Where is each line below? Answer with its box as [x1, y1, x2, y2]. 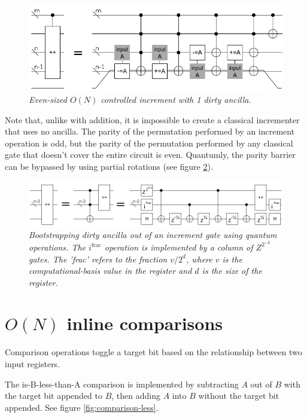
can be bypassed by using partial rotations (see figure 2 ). [5, 160, 213, 173]
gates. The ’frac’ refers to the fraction [29, 252, 168, 265]
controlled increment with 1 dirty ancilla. [101, 93, 251, 106]
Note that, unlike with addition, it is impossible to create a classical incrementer [5, 113, 300, 126]
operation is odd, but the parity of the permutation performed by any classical [5, 136, 293, 149]
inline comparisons [66, 311, 223, 335]
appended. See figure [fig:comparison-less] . [5, 401, 159, 413]
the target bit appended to [5, 389, 103, 402]
